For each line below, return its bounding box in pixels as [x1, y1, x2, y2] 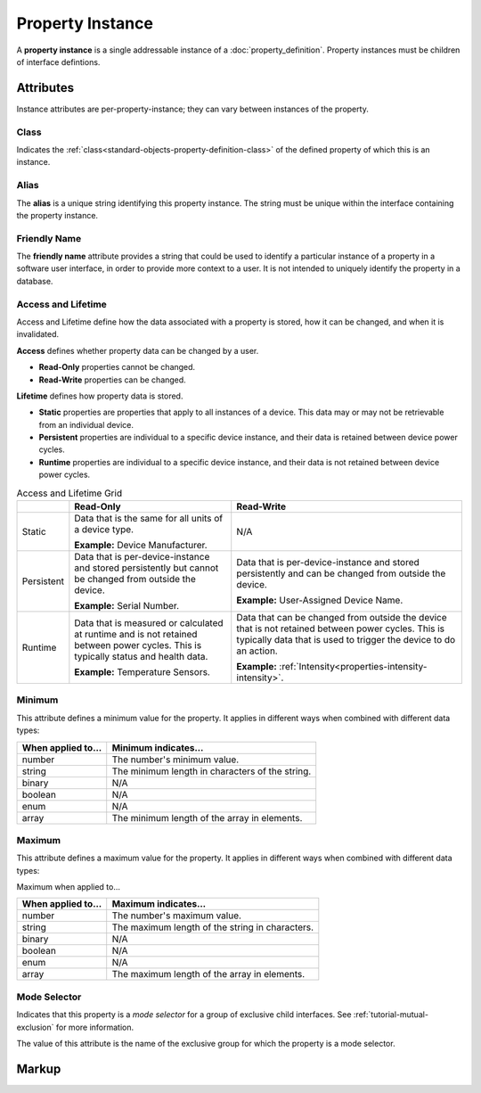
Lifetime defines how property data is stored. [16, 390, 183, 401]
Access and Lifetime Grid [16, 487, 123, 499]
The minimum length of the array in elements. [111, 811, 303, 824]
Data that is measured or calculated [74, 617, 224, 629]
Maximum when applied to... [16, 882, 120, 892]
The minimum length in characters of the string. [111, 765, 312, 777]
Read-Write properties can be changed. [38, 374, 186, 385]
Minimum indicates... [111, 741, 204, 753]
